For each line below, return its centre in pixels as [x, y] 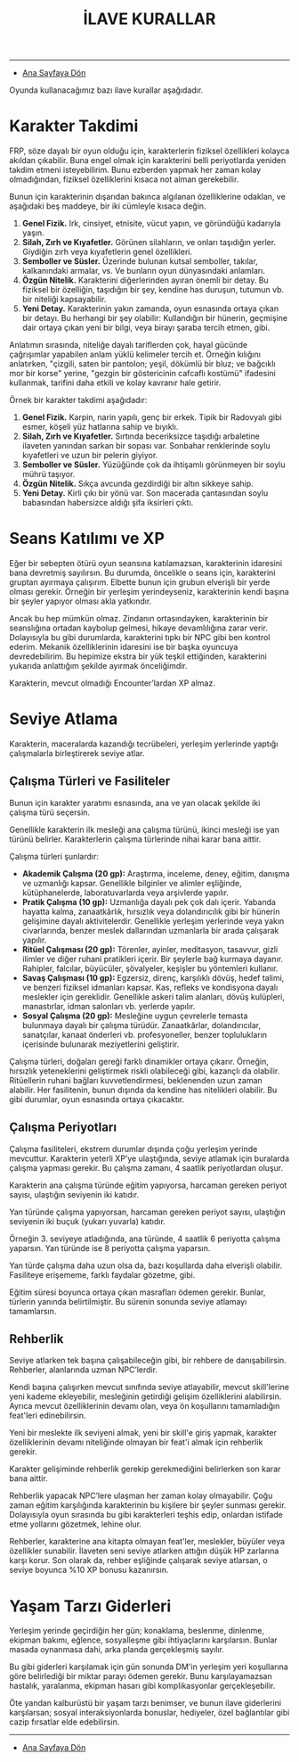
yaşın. [33, 233]
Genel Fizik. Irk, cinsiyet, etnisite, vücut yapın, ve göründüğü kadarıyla [151, 224]
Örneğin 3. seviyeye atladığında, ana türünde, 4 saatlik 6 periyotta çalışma [145, 1239]
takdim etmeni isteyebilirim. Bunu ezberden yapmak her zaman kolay [135, 170]
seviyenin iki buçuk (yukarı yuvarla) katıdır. [88, 1221]
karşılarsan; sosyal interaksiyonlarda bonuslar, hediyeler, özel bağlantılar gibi [149, 1713]
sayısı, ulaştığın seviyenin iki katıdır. [74, 1194]
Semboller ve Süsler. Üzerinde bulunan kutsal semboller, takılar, [140, 261]
